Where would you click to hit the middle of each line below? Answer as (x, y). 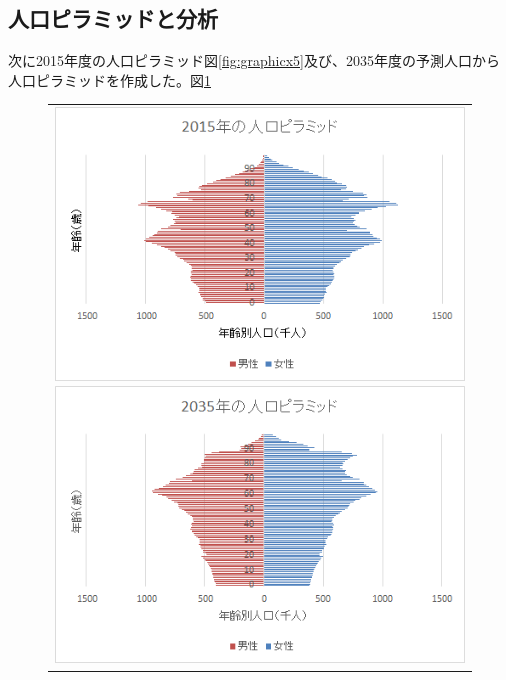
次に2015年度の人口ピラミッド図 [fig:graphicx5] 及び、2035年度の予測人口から (254, 60)
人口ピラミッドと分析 (113, 18)
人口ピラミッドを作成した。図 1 (109, 79)
